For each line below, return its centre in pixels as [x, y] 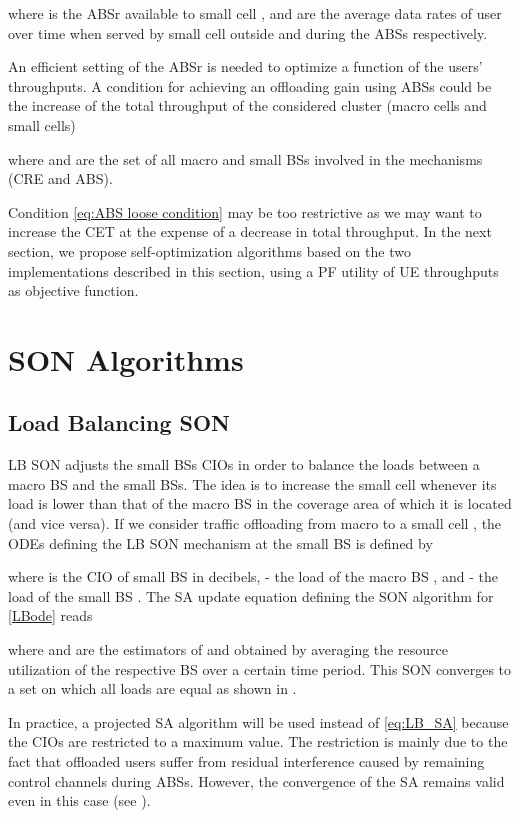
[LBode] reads [50, 615]
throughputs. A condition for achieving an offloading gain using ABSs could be [250, 85]
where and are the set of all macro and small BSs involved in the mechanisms [245, 158]
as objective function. [73, 290]
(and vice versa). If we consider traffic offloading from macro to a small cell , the [255, 523]
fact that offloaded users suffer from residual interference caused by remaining [246, 761]
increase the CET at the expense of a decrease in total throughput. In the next [250, 231]
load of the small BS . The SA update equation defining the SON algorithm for [251, 595]
